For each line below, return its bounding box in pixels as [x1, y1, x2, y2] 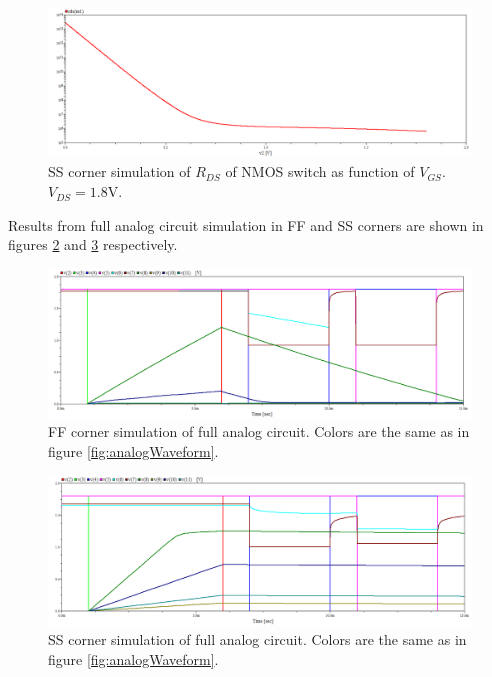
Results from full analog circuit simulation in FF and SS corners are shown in [8, 214, 484, 235]
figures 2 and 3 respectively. [8, 234, 178, 255]
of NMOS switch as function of [225, 161, 415, 182]
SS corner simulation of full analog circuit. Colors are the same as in [48, 629, 467, 650]
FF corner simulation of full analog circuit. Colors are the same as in [48, 421, 470, 442]
